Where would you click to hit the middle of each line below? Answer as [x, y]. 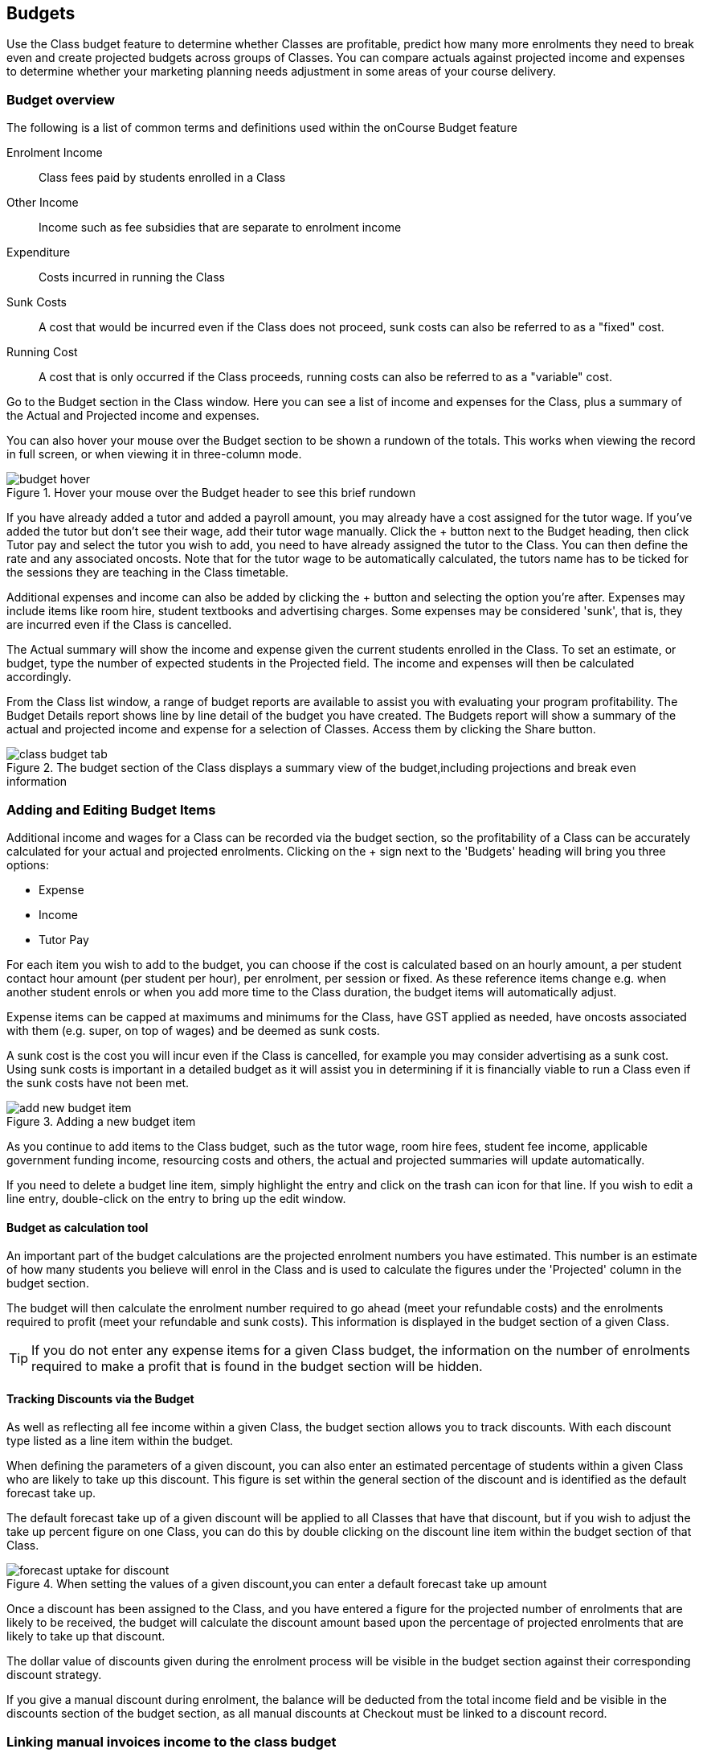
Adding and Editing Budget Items [111, 809]
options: [28, 864]
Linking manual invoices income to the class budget [172, 1741]
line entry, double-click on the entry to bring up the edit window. [176, 1198]
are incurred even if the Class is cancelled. [119, 625]
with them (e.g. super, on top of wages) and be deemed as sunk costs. [193, 1030]
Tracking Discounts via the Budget [100, 1398]
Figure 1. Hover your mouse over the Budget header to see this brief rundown [211, 493]
